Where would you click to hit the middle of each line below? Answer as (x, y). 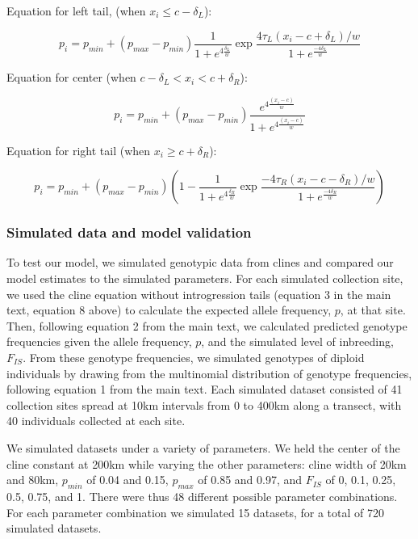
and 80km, (33, 480)
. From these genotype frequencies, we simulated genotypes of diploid (194, 357)
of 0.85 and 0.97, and (250, 480)
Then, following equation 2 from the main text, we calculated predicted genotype (207, 325)
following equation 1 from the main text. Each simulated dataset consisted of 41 (205, 389)
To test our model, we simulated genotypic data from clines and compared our (200, 262)
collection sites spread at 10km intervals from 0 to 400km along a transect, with (204, 404)
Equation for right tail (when (79, 150)
